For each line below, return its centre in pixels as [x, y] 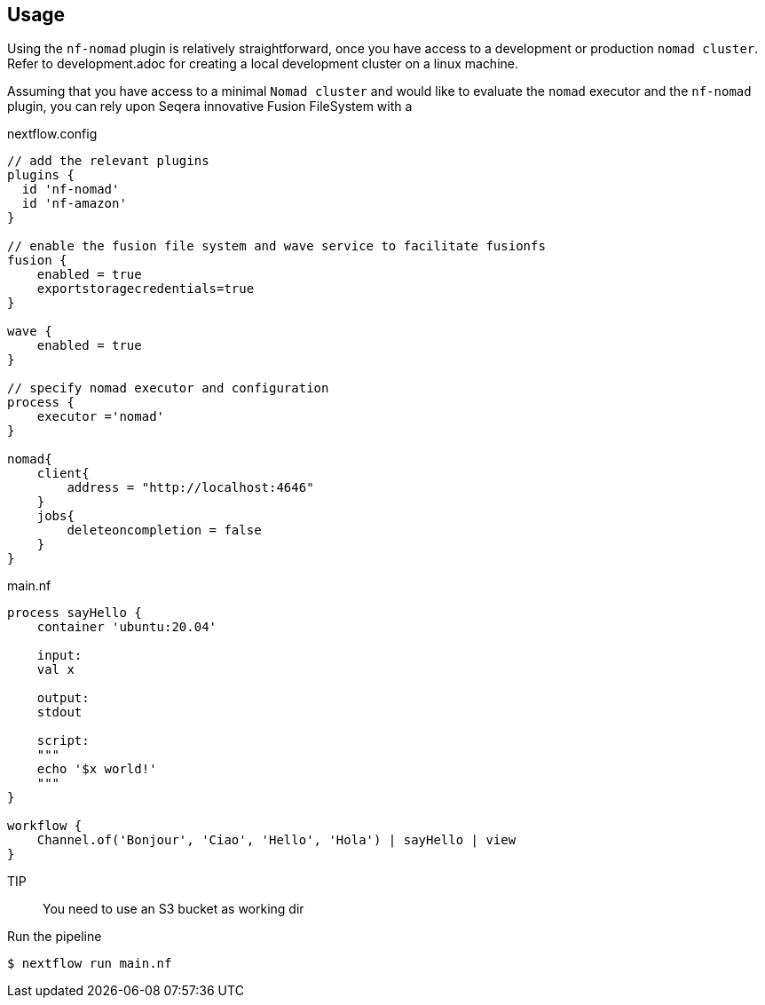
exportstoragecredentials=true [146, 289]
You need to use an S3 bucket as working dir [174, 909]
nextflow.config [52, 134]
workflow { [45, 826]
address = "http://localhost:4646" [190, 488]
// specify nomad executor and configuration [168, 388]
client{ [63, 474]
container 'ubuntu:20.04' [127, 627]
